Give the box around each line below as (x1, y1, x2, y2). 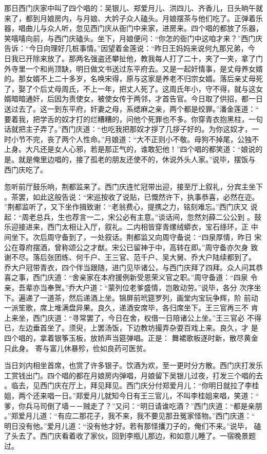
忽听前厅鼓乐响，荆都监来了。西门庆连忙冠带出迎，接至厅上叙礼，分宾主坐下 (4, 181, 263, 192)
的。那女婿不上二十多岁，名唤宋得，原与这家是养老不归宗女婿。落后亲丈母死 (4, 73, 263, 84)
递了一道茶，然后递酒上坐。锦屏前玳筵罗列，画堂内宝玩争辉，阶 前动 (25, 292, 258, 303)
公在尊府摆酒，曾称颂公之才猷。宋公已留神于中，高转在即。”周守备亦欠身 (4, 241, 249, 252)
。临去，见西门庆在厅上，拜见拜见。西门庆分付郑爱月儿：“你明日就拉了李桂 (4, 380, 259, 391)
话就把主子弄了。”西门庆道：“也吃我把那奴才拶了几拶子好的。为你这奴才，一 (4, 124, 259, 134)
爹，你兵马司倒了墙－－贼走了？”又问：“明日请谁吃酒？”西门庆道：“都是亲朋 (4, 400, 262, 411)
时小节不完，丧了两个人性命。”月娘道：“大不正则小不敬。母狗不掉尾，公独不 (4, 133, 259, 144)
